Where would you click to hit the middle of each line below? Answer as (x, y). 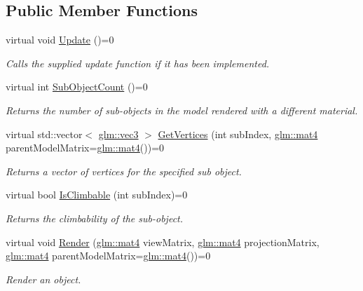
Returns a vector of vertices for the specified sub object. (124, 171)
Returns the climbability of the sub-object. (95, 218)
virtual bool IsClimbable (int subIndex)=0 (97, 195)
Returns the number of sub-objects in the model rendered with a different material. (182, 110)
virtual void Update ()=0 (60, 40)
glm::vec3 (118, 134)
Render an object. (43, 279)
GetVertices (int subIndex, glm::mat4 (238, 134)
